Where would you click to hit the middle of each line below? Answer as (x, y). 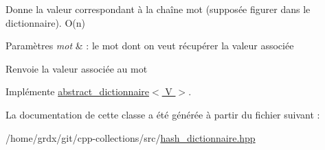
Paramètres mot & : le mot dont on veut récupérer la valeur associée (150, 46)
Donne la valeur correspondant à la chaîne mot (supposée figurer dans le (158, 9)
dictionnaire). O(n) (45, 22)
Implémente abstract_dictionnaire (77, 91)
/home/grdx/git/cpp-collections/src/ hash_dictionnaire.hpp (131, 137)
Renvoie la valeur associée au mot (77, 68)
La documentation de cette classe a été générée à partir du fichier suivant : (163, 114)
